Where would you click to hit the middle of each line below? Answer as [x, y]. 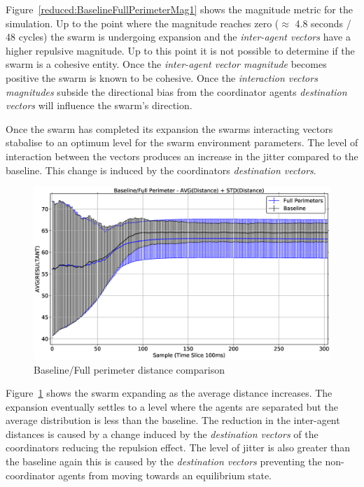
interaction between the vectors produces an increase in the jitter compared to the [182, 156]
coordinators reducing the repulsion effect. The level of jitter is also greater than [178, 447]
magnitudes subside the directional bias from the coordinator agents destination [176, 91]
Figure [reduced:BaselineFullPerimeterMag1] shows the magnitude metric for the [179, 9]
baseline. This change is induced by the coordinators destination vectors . [161, 170]
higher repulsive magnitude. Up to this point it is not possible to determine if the [180, 50]
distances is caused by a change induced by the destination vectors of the [162, 433]
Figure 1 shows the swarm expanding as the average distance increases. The [169, 393]
